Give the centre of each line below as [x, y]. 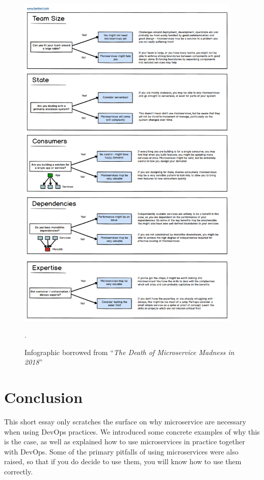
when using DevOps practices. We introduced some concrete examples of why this [132, 431]
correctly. [19, 472]
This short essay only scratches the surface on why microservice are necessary [125, 422]
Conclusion [44, 397]
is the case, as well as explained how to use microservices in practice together [125, 441]
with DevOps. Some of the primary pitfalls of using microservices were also [121, 451]
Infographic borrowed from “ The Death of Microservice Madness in [129, 352]
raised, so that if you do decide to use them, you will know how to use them [123, 461]
